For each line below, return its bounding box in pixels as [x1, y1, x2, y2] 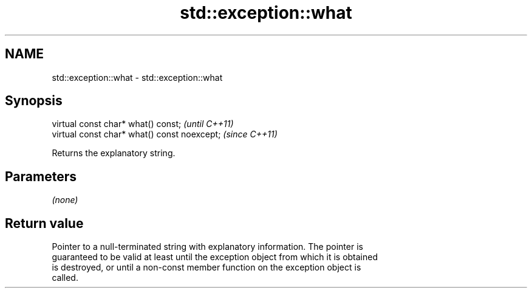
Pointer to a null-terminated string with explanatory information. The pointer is [52, 241, 363, 252]
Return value [5, 215, 84, 231]
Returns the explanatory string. [52, 148, 176, 159]
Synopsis [5, 93, 63, 109]
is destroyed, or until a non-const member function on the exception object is [52, 262, 361, 273]
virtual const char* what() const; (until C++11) [52, 119, 234, 129]
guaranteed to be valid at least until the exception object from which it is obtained [52, 252, 378, 263]
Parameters [5, 168, 77, 184]
